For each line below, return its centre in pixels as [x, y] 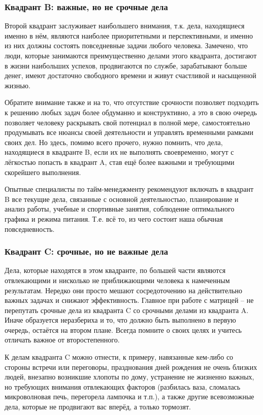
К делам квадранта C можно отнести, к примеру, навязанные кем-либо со [119, 357]
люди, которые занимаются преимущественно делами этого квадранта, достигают [131, 55]
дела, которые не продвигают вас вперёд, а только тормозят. [98, 407]
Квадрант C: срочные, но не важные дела [86, 251]
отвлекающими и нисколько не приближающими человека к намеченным [117, 280]
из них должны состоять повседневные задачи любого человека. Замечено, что [126, 45]
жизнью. [18, 85]
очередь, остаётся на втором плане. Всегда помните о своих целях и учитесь [123, 330]
